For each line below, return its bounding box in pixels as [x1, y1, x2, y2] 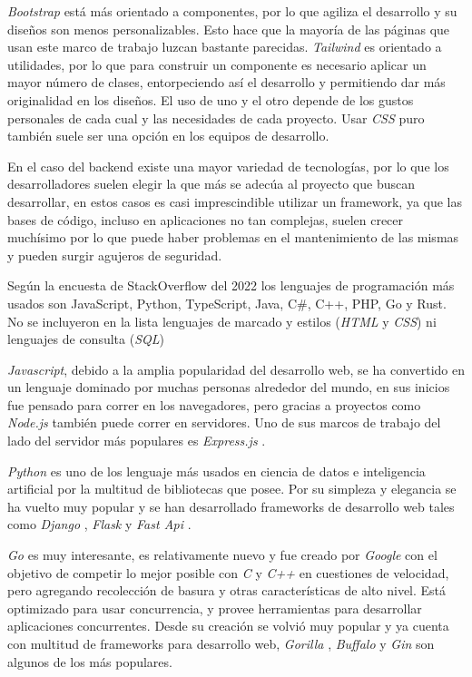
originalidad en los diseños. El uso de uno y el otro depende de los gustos [7, 90, 414, 109]
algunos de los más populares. [7, 652, 172, 671]
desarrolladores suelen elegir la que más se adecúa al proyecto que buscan [7, 174, 415, 193]
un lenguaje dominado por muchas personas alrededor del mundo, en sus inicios [7, 378, 450, 397]
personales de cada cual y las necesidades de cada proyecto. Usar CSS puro [7, 108, 425, 127]
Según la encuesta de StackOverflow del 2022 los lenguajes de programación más [7, 276, 455, 295]
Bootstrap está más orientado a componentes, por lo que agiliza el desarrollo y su [7, 2, 457, 20]
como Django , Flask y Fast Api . [7, 515, 192, 534]
